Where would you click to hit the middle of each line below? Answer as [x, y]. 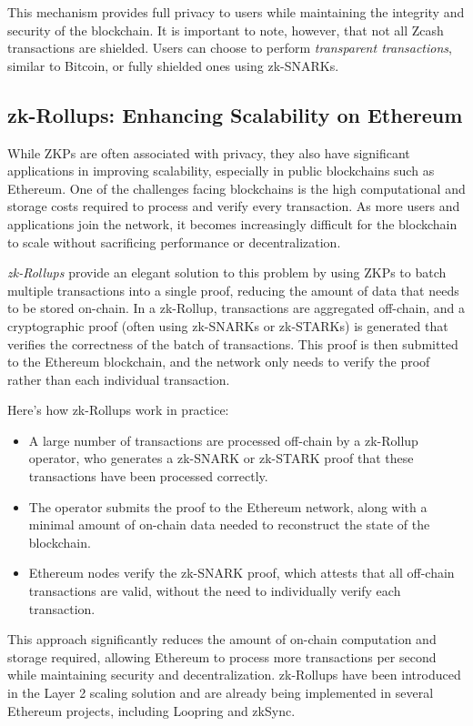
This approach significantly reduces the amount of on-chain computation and [222, 639]
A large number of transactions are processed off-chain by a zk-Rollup [223, 440]
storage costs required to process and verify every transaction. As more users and [234, 206]
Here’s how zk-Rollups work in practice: [118, 410]
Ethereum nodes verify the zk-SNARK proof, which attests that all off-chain [242, 573]
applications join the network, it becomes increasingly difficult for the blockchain [232, 223]
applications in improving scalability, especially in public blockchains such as [221, 171]
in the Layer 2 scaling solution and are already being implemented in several [221, 693]
